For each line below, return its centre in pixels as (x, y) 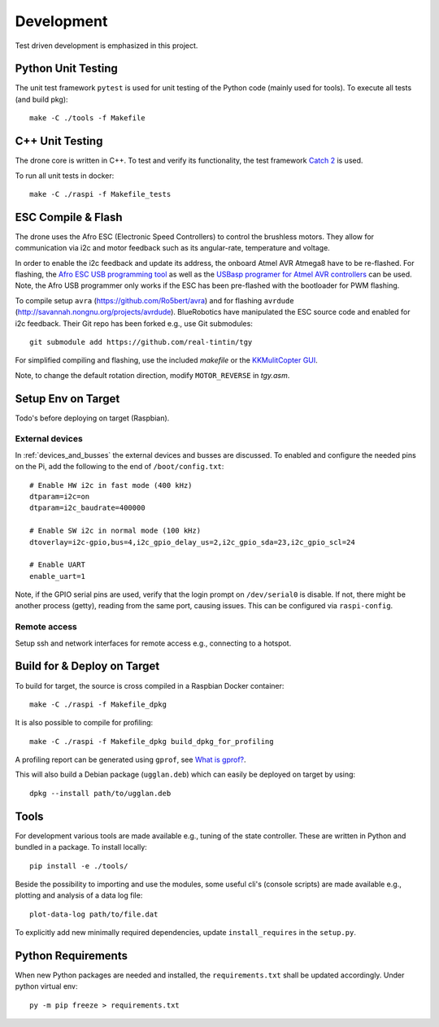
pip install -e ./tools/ (79, 866)
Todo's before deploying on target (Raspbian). (92, 418)
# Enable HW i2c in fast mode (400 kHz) (111, 485)
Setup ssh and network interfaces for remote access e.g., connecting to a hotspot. (153, 643)
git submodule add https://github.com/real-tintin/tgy (141, 342)
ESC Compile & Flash (69, 217)
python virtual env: (46, 986)
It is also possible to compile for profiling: (84, 723)
